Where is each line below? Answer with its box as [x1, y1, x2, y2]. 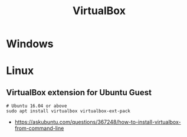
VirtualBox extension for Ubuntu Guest [6, 87, 152, 98]
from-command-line [14, 125, 64, 132]
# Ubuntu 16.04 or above [6, 103, 67, 109]
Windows [6, 37, 54, 51]
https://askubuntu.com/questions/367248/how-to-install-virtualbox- [14, 119, 181, 126]
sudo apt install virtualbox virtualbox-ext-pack [6, 108, 131, 114]
